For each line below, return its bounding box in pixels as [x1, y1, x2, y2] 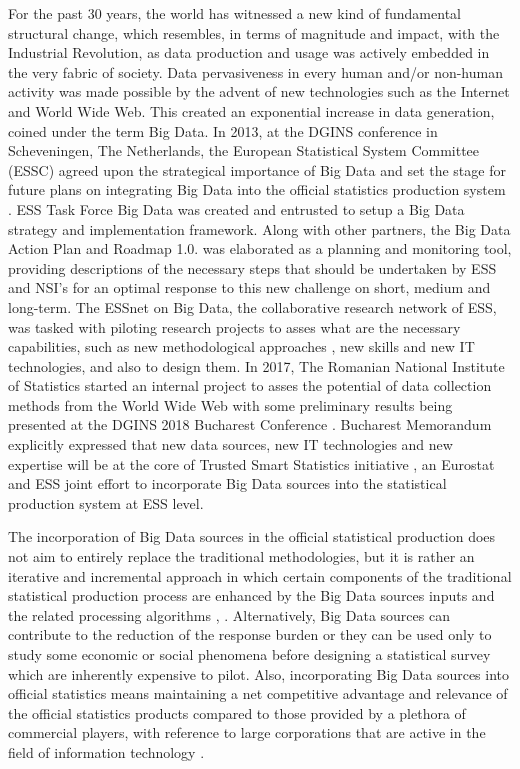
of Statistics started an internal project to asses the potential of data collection [8, 375, 492, 396]
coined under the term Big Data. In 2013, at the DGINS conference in [8, 120, 438, 141]
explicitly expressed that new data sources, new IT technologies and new [8, 434, 453, 455]
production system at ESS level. [8, 492, 204, 513]
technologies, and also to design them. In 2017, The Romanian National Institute [8, 355, 505, 376]
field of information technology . [8, 741, 205, 762]
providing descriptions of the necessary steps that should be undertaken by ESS [8, 257, 497, 278]
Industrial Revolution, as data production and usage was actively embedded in [8, 42, 490, 63]
